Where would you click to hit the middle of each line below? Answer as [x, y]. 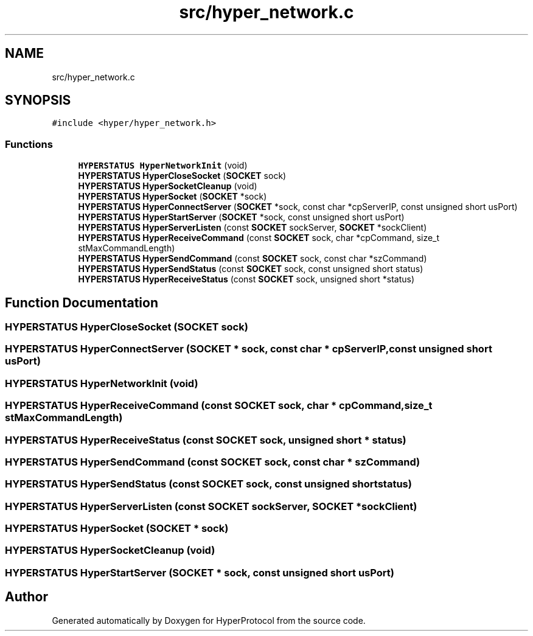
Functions [29, 144]
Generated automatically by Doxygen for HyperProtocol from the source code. [209, 620]
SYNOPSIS [38, 100]
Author [26, 597]
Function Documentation [82, 302]
